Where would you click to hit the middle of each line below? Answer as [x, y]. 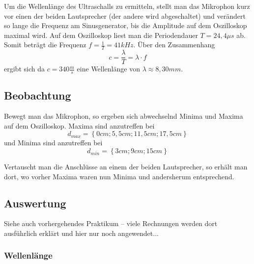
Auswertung [35, 203]
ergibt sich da [24, 69]
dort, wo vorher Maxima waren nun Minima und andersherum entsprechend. [119, 176]
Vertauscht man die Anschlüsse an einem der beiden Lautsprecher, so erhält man [126, 167]
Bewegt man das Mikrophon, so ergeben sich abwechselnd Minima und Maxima [124, 116]
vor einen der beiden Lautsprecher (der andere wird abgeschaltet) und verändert [125, 16]
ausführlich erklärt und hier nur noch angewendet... [81, 233]
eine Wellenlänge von [108, 69]
